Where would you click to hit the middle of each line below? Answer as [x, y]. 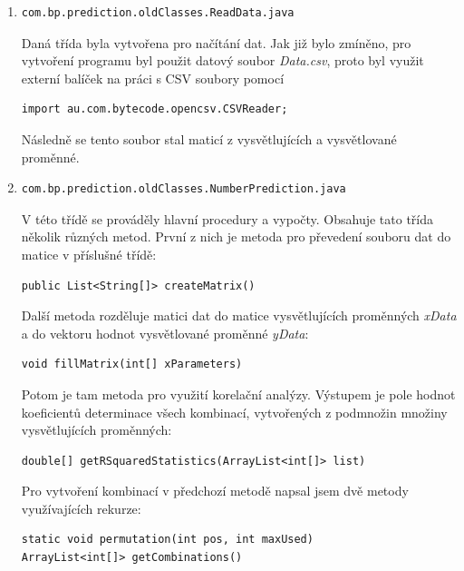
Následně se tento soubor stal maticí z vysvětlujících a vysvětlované [209, 138]
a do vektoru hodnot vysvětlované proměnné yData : [165, 333]
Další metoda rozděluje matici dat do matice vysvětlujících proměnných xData [239, 315]
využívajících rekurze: [81, 508]
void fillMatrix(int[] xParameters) [132, 364]
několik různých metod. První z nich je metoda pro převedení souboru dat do [236, 236]
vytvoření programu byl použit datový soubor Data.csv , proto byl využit [222, 60]
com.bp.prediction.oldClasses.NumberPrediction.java [184, 189]
